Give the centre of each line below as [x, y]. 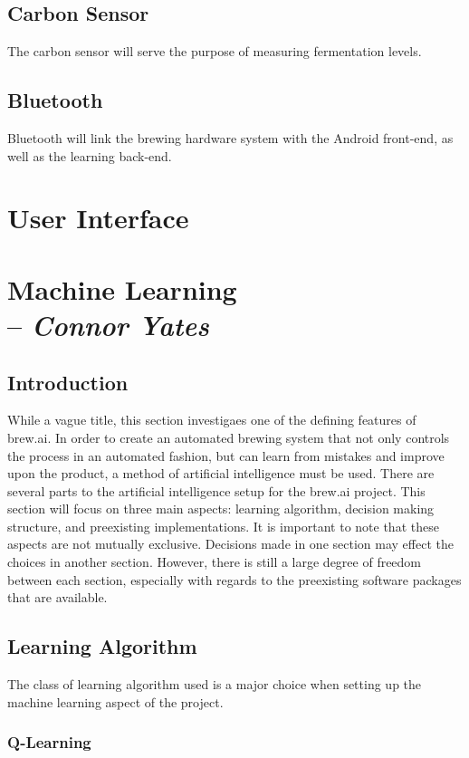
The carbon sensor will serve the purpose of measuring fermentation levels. [215, 51]
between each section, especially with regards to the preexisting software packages [234, 579]
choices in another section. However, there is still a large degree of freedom [215, 562]
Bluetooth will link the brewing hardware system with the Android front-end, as [230, 138]
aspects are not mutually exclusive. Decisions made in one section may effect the [230, 544]
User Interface [98, 218]
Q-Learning [49, 742]
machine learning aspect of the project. [115, 701]
